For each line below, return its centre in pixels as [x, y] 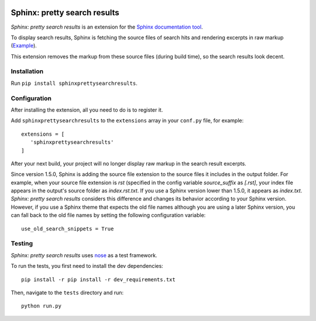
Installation [27, 71]
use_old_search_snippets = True [68, 229]
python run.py [41, 306]
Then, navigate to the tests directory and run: [67, 292]
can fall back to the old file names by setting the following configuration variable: [108, 215]
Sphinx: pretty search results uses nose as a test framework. [84, 255]
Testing [22, 244]
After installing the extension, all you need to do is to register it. [87, 110]
